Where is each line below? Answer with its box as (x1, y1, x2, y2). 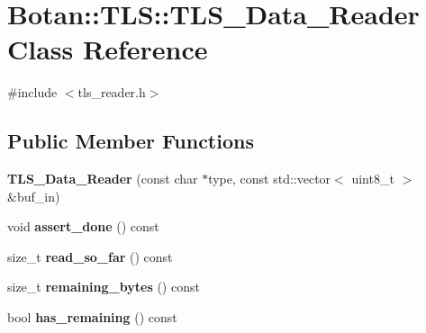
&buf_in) (7, 186, 60, 205)
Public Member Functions (7, 127, 254, 155)
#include (7, 83, 58, 102)
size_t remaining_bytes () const (7, 277, 200, 296)
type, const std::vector (208, 169, 331, 188)
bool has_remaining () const (7, 308, 177, 327)
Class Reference (7, 31, 208, 67)
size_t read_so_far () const (7, 247, 173, 265)
